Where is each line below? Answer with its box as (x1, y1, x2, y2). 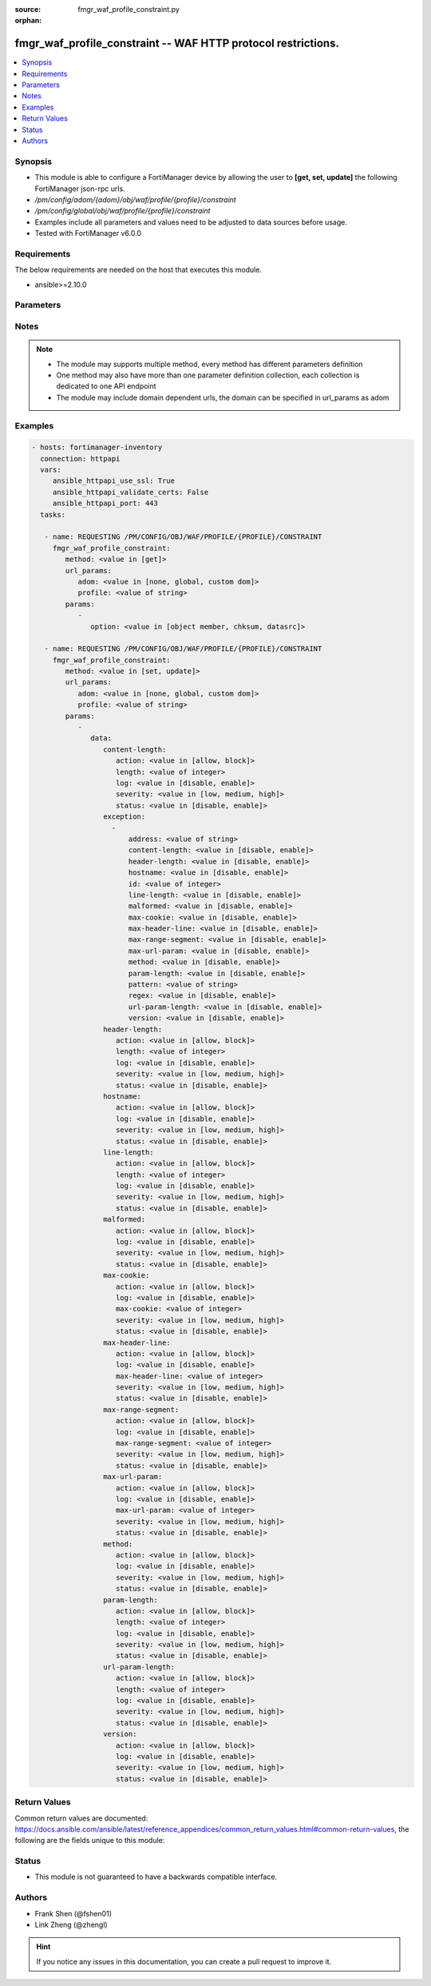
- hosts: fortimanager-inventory (31, 443, 163, 452)
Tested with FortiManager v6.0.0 (34, 229, 142, 238)
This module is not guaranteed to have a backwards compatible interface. (34, 1872, 278, 1882)
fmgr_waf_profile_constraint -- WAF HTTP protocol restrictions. (14, 37, 339, 50)
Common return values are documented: (14, 1813, 148, 1823)
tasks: (40, 510, 66, 519)
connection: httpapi (40, 454, 121, 463)
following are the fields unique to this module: (14, 1836, 165, 1845)
